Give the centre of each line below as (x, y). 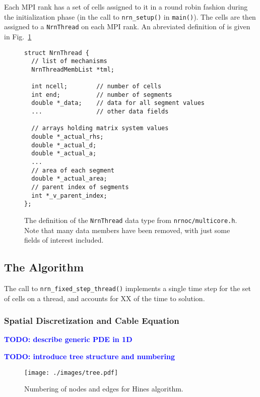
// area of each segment (73, 170)
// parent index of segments (80, 187)
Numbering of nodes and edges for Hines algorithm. (104, 389)
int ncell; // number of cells (96, 87)
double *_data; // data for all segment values (118, 103)
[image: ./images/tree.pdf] (71, 373)
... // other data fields (100, 112)
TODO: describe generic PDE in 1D (68, 339)
